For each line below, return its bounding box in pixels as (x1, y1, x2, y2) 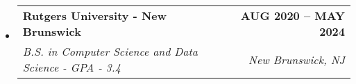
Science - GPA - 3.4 (22, 59, 121, 75)
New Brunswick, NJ (248, 51, 345, 67)
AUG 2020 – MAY (240, 8, 345, 23)
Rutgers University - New (22, 8, 167, 23)
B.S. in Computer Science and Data (22, 43, 198, 59)
